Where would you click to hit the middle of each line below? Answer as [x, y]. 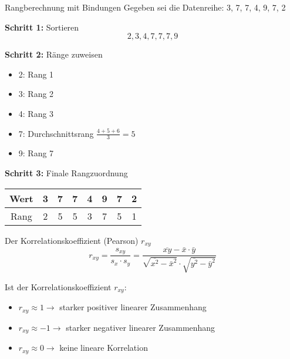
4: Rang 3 [36, 113]
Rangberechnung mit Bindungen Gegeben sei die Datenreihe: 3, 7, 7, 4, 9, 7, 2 [145, 7]
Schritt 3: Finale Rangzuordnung [66, 172]
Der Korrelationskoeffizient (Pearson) [72, 240]
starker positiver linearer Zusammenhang [133, 307]
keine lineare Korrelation [104, 348]
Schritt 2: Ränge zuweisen [54, 54]
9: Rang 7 [36, 153]
